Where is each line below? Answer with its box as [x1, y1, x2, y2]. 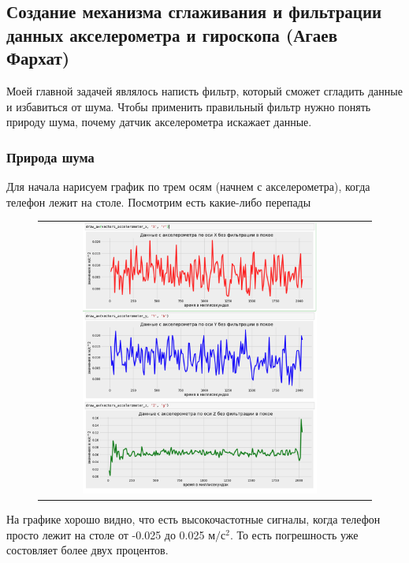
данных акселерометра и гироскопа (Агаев [6, 22, 338, 47]
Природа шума [6, 147, 95, 166]
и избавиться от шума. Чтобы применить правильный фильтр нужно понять [6, 98, 371, 114]
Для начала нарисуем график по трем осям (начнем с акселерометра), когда [6, 177, 370, 194]
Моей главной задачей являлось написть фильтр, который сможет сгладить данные [6, 82, 403, 99]
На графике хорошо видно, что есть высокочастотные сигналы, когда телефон [6, 511, 381, 528]
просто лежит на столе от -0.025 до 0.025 [6, 526, 205, 542]
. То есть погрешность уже [229, 526, 359, 542]
